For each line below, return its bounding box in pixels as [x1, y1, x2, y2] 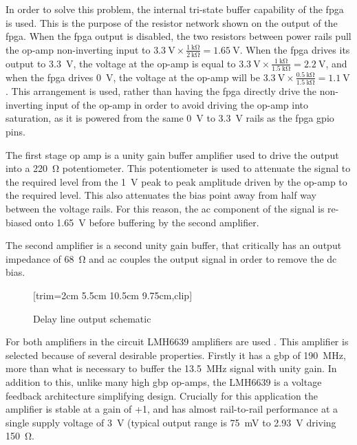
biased [6, 215, 32, 229]
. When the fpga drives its [239, 42, 350, 56]
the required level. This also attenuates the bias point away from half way [6, 188, 316, 202]
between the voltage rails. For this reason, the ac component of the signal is [6, 201, 325, 215]
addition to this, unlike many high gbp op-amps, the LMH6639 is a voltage [6, 374, 322, 389]
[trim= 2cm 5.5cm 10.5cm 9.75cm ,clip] [33, 287, 193, 302]
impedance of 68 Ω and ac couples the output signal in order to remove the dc [6, 251, 337, 265]
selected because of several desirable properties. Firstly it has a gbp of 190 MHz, [6, 347, 346, 362]
